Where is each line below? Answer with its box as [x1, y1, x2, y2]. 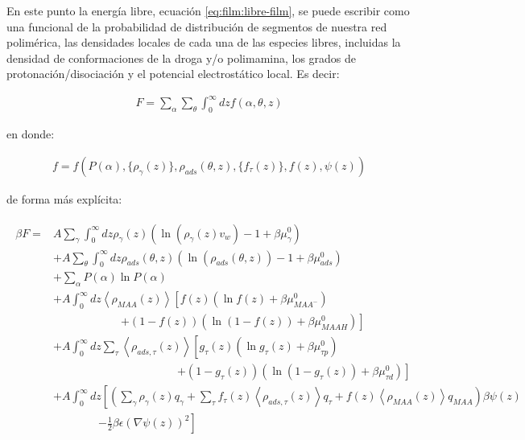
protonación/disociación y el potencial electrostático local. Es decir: [6, 65, 340, 82]
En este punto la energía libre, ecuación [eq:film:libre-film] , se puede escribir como [6, 2, 410, 19]
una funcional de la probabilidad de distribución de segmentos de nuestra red [6, 18, 387, 35]
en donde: [6, 125, 55, 142]
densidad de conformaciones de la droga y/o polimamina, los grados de [6, 49, 357, 66]
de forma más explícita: [6, 190, 122, 207]
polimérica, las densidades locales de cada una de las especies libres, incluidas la [6, 34, 401, 51]
